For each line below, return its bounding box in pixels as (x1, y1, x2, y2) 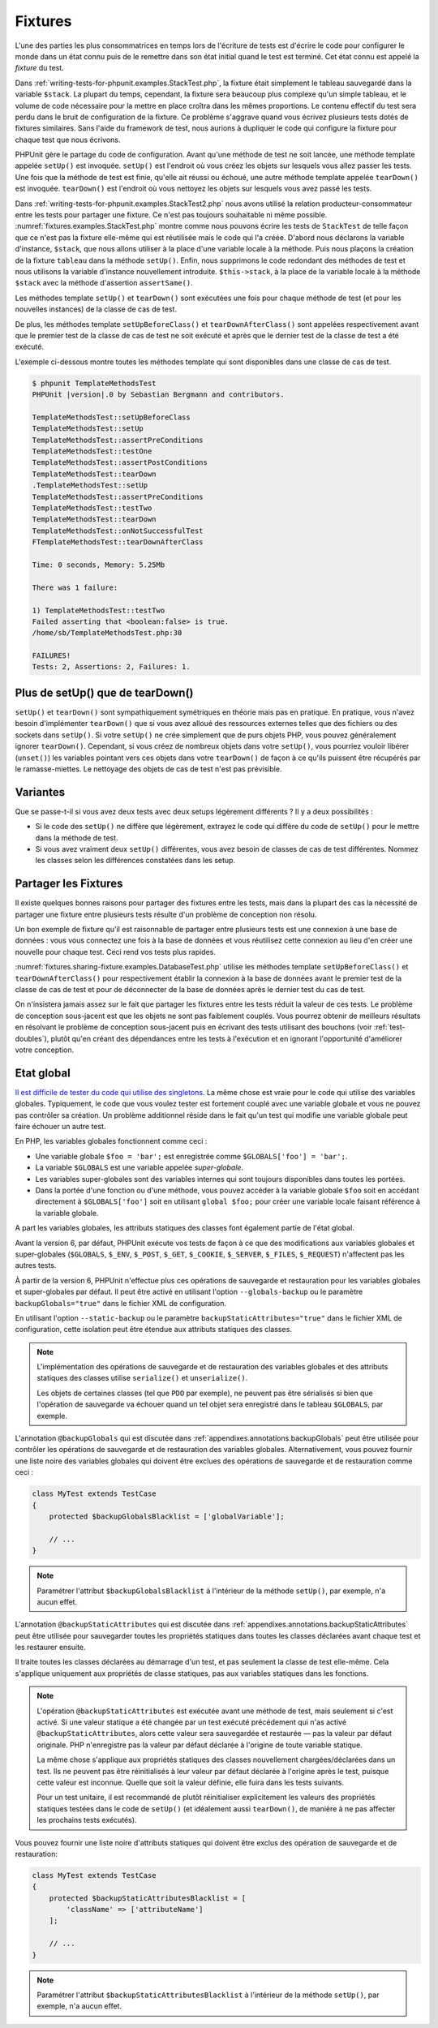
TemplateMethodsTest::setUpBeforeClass (32, 412, 191, 422)
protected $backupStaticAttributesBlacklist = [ (49, 1893, 247, 1902)
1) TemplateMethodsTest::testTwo (32, 605, 165, 615)
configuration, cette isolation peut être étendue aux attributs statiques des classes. (15, 1325, 292, 1334)
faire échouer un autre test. (15, 1122, 106, 1132)
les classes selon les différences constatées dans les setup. (35, 856, 235, 866)
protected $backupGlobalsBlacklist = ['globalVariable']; (49, 1511, 285, 1521)
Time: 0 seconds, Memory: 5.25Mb (32, 560, 165, 569)
